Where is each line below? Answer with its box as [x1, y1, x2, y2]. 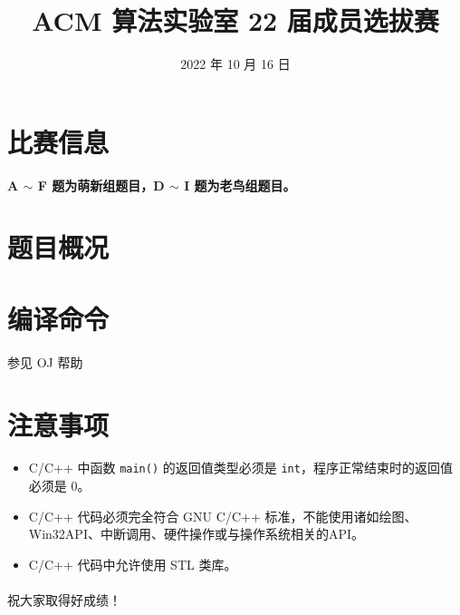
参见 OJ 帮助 [7, 352, 83, 371]
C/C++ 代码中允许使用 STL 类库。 [28, 554, 237, 573]
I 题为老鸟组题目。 [184, 175, 296, 194]
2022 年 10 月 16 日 [180, 54, 291, 73]
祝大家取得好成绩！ [7, 591, 121, 610]
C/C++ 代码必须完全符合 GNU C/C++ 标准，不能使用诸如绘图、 [28, 506, 417, 525]
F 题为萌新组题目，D [37, 175, 165, 194]
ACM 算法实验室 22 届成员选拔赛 [32, 2, 439, 39]
